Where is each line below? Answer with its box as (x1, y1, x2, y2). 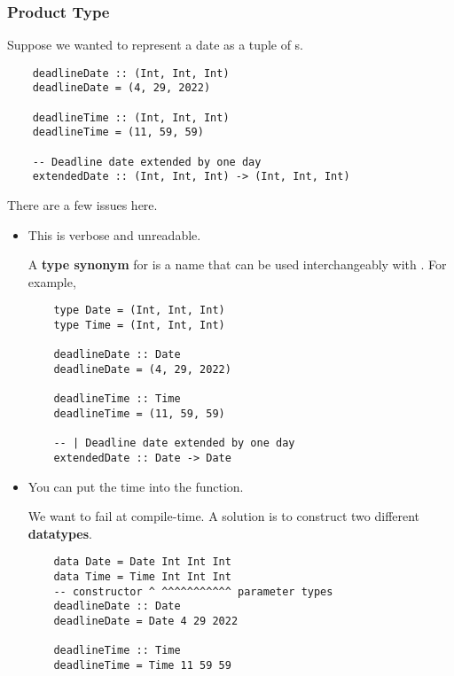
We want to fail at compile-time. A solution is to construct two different (27, 507, 420, 525)
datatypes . (27, 524, 92, 542)
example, (27, 272, 76, 291)
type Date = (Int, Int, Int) (53, 304, 225, 317)
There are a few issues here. (7, 196, 158, 214)
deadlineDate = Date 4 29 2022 (53, 615, 239, 628)
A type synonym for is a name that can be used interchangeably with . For (27, 255, 447, 274)
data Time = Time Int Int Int (53, 571, 231, 584)
